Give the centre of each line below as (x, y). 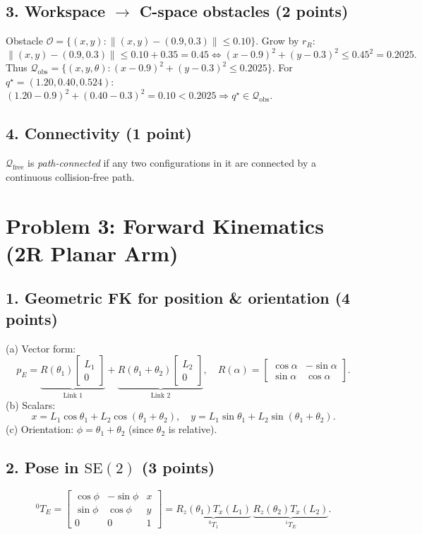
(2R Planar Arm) (92, 253)
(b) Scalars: (31, 404)
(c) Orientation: (40, 429)
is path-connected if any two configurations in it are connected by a (172, 163)
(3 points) (178, 467)
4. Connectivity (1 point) (99, 133)
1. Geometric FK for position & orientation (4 (178, 298)
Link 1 (73, 396)
